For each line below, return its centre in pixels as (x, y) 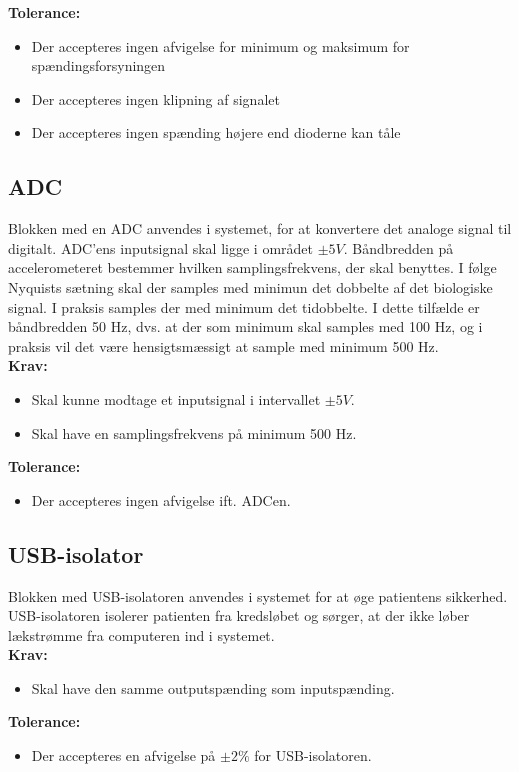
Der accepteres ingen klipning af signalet (155, 98)
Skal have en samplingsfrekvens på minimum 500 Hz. (194, 432)
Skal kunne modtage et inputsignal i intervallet (176, 398)
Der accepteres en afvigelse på (123, 755)
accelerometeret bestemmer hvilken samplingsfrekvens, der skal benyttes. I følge (252, 267)
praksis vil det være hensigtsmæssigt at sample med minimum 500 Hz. (223, 345)
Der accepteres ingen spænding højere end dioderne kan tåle (216, 132)
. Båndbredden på (398, 247)
